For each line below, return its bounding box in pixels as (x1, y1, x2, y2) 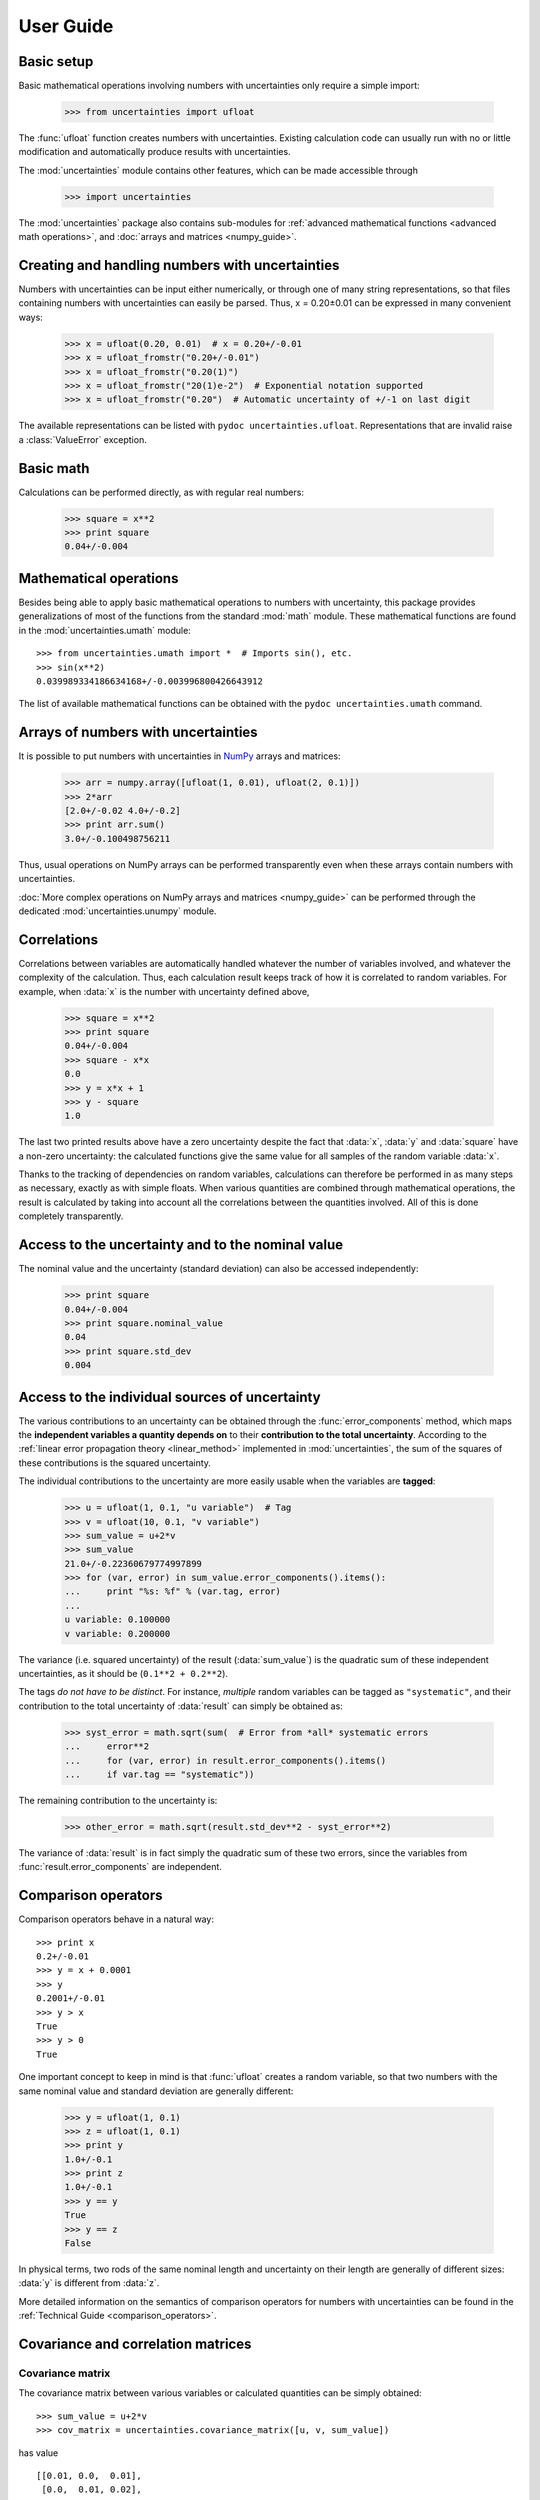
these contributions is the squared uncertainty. (18, 1456, 212, 1469)
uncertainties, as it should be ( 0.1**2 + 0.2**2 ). (18, 1668, 229, 1680)
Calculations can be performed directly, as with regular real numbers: (18, 486, 305, 498)
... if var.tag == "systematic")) (64, 1768, 255, 1780)
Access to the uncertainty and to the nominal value (18, 1236, 344, 1254)
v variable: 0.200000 (64, 1628, 171, 1639)
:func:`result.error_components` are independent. (18, 1861, 222, 1873)
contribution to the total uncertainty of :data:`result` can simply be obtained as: (18, 1700, 344, 1712)
